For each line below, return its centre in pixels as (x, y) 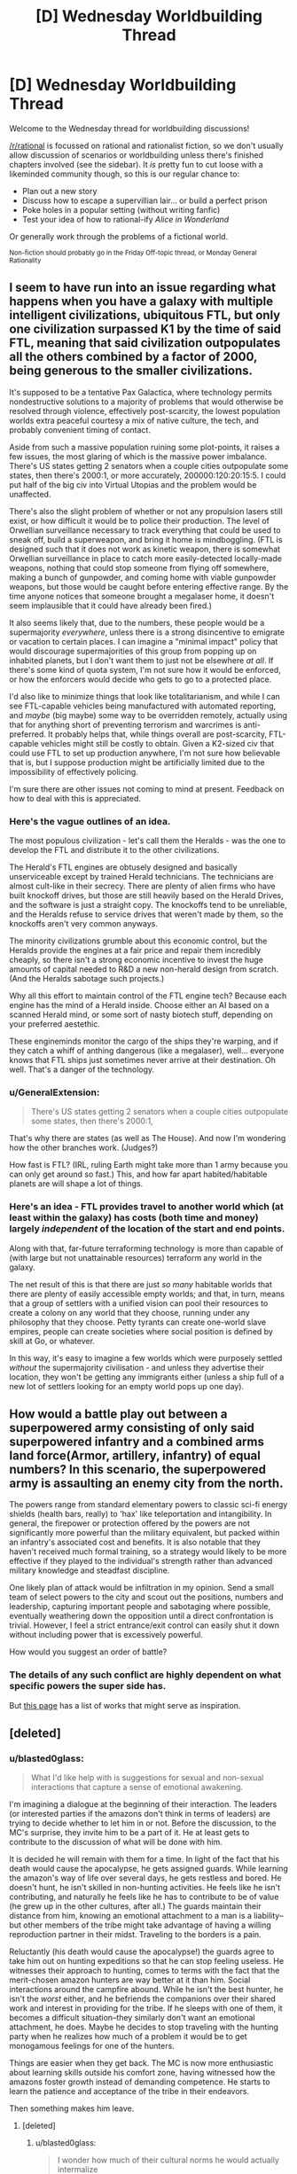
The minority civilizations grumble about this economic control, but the (138, 941)
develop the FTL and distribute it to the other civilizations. (114, 850)
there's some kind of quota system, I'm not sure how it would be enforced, (145, 669)
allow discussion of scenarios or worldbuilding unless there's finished (137, 155)
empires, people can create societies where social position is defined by (141, 1331)
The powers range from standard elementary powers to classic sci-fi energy (148, 1505)
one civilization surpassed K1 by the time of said (145, 329)
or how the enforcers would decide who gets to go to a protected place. (141, 679)
